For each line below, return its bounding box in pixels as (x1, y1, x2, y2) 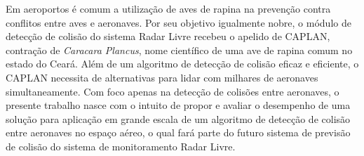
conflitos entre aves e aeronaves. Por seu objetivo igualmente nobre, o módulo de (6, 15, 351, 30)
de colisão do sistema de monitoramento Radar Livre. (6, 138, 236, 153)
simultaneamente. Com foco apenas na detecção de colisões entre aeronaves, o (6, 84, 339, 98)
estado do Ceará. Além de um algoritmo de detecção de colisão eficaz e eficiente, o (6, 56, 359, 71)
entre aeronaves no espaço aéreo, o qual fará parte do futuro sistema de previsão (6, 125, 351, 140)
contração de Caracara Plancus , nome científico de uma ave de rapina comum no (6, 42, 353, 57)
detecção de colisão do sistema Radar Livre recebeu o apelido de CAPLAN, (6, 29, 330, 44)
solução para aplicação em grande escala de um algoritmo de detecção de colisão (6, 111, 351, 126)
